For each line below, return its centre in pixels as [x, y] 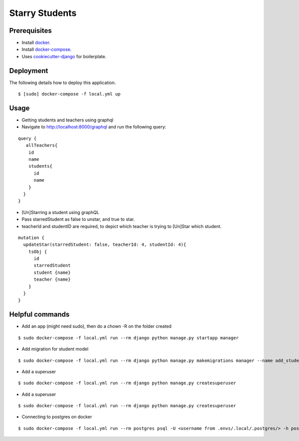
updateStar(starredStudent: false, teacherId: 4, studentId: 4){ [105, 245]
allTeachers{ [42, 145]
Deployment [29, 70]
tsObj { [38, 252]
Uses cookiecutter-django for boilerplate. [64, 56]
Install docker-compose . [47, 49]
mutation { [31, 237]
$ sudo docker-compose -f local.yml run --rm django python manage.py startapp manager [129, 338]
